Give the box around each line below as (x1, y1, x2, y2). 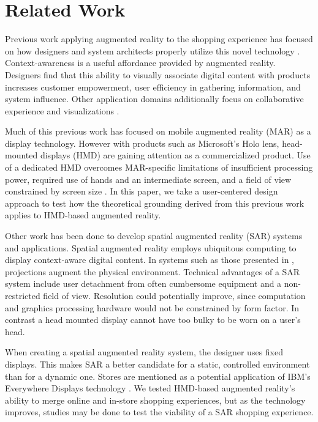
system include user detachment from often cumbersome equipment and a (5, 277, 282, 290)
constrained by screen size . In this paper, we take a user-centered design (5, 185, 278, 198)
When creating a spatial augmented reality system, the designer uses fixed (5, 346, 283, 358)
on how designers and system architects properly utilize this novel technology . (5, 44, 300, 57)
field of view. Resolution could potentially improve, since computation (43, 289, 306, 302)
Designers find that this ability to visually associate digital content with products (5, 68, 311, 81)
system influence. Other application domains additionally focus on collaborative (5, 92, 304, 105)
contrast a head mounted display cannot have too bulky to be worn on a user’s (5, 313, 301, 326)
